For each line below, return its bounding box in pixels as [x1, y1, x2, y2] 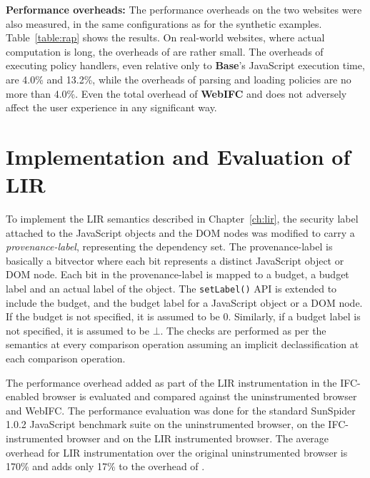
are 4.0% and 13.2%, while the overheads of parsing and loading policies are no [6, 71, 351, 86]
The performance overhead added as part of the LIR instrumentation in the [6, 375, 337, 390]
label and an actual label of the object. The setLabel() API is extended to [6, 281, 337, 296]
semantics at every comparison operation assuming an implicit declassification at [6, 337, 359, 352]
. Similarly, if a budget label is [228, 309, 361, 324]
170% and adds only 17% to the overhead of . [6, 459, 205, 474]
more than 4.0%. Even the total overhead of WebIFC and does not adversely [6, 86, 347, 101]
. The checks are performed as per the [160, 322, 326, 337]
